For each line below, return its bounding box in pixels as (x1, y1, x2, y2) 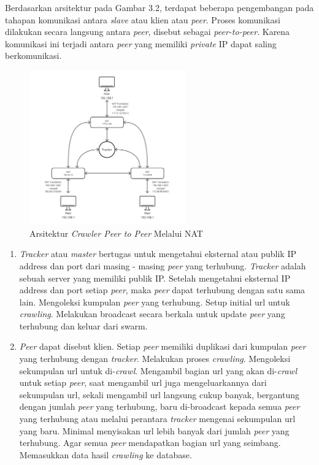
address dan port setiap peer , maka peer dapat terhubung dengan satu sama (19, 283, 306, 296)
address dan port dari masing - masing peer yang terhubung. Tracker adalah (19, 259, 306, 272)
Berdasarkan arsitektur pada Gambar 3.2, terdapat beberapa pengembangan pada (5, 1, 314, 13)
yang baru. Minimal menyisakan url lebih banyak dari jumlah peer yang (19, 424, 290, 437)
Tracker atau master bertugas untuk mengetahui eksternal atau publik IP (19, 247, 296, 260)
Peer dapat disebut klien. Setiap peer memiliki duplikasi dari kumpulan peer (19, 340, 306, 353)
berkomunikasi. (5, 49, 62, 62)
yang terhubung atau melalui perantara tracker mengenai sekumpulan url (19, 412, 296, 425)
